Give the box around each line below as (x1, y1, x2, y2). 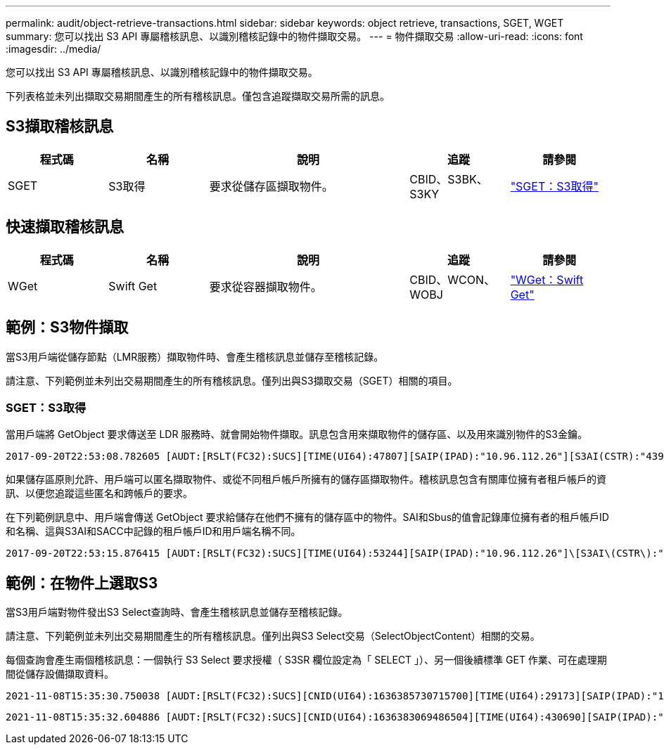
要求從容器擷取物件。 (209, 279, 322, 294)
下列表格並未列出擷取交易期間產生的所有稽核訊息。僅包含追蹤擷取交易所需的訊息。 (6, 90, 390, 102)
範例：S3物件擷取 (6, 318, 129, 337)
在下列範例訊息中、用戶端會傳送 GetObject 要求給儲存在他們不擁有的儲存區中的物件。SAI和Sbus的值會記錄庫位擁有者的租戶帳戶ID (6, 511, 609, 524)
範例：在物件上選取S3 (6, 574, 158, 592)
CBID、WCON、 (409, 272, 496, 287)
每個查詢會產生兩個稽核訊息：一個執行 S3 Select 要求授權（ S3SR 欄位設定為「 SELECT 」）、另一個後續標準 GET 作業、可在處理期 (6, 654, 607, 666)
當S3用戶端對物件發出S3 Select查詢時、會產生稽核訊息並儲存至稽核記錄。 (6, 606, 348, 619)
